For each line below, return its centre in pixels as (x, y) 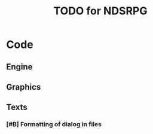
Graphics (24, 87)
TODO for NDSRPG (100, 11)
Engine (19, 67)
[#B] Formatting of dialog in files (54, 124)
